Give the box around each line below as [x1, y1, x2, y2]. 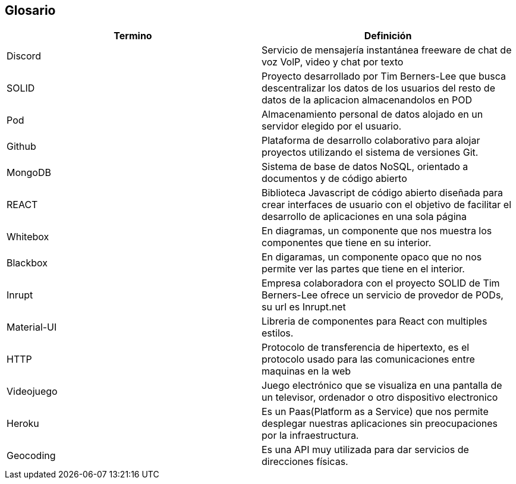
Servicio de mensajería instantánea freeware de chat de [262, 44, 512, 56]
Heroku [7, 417, 39, 430]
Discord [7, 50, 42, 62]
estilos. [262, 327, 294, 340]
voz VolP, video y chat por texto [262, 56, 404, 68]
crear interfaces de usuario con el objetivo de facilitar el [262, 199, 512, 211]
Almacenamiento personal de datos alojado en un [262, 108, 483, 121]
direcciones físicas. [262, 455, 348, 468]
